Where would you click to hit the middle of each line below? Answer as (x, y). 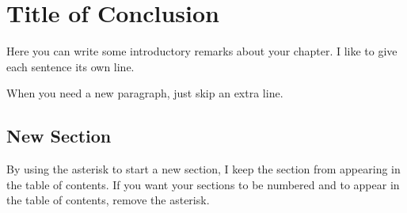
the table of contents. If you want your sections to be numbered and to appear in (203, 184)
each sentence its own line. (70, 66)
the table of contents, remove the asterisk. (108, 200)
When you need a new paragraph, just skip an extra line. (145, 93)
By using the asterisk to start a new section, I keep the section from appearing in (203, 169)
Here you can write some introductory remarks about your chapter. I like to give (202, 51)
